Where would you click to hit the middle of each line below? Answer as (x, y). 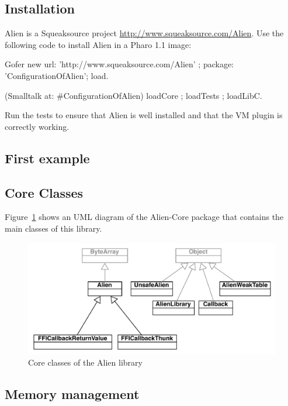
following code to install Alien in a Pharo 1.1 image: (98, 44)
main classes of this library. (53, 228)
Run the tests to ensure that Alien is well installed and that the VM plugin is (144, 115)
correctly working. (37, 126)
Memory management (72, 394)
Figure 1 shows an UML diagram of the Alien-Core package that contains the (144, 217)
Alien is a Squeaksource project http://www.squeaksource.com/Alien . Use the (144, 33)
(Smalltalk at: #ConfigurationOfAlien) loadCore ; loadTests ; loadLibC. (133, 95)
